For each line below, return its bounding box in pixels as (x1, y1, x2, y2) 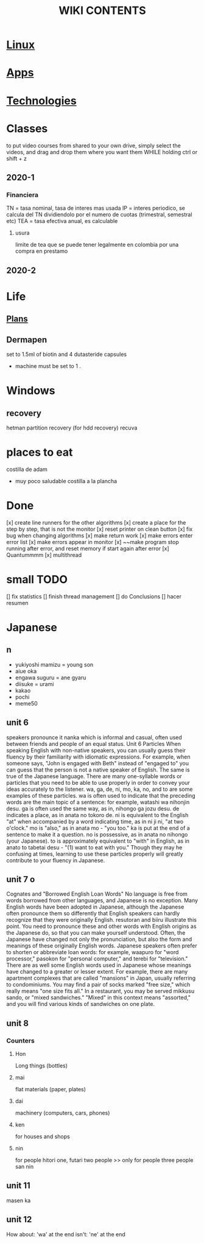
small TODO (6, 573, 68, 587)
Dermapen (6, 335, 47, 345)
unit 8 (6, 1018, 29, 1029)
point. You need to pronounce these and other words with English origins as (6, 923, 197, 930)
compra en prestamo (15, 247, 68, 255)
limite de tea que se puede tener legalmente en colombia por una (15, 241, 179, 249)
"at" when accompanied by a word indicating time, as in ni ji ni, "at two (6, 818, 184, 825)
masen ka (6, 1197, 31, 1204)
